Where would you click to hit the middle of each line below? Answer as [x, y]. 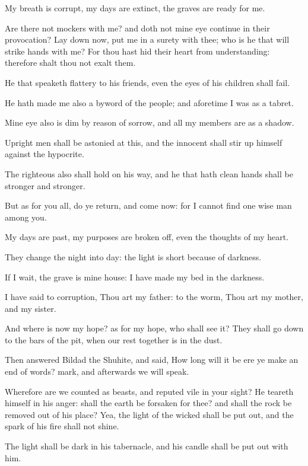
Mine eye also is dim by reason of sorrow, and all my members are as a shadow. [150, 122]
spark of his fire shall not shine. [62, 426]
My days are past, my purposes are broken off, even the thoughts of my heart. [147, 237]
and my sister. [31, 308]
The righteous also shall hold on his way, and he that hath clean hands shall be [149, 173]
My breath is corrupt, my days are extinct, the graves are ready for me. [135, 8]
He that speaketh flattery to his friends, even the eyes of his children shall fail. [147, 82]
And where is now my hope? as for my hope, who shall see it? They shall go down [154, 328]
